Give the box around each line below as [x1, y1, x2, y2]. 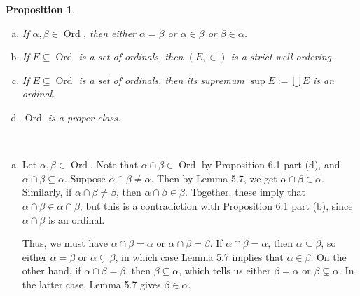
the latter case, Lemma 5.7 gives [22, 276, 161, 291]
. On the [310, 249, 347, 264]
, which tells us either [179, 263, 271, 278]
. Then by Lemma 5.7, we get [151, 170, 277, 185]
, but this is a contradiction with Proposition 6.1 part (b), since [79, 198, 353, 213]
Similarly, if [22, 184, 72, 199]
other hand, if [22, 263, 81, 278]
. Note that [90, 157, 139, 172]
